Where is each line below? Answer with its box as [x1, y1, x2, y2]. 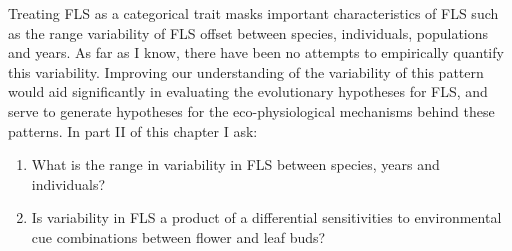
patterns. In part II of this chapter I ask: [8, 120, 258, 141]
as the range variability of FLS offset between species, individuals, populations [8, 22, 489, 43]
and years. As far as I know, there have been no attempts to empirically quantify [8, 42, 504, 63]
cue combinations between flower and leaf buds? [31, 226, 326, 247]
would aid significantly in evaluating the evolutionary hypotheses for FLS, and [8, 81, 488, 102]
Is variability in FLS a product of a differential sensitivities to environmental [31, 207, 502, 228]
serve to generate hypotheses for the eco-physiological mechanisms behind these [8, 100, 495, 121]
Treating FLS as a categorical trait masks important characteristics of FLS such [8, 3, 499, 23]
